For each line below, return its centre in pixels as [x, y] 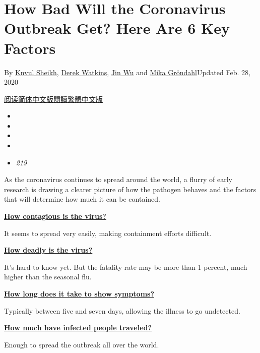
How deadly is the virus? [48, 250]
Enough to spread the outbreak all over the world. [82, 344]
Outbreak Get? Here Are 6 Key [117, 28]
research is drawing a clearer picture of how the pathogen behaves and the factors [130, 189]
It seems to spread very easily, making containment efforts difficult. [108, 233]
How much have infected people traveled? [78, 328]
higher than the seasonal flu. [48, 277]
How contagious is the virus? [55, 216]
